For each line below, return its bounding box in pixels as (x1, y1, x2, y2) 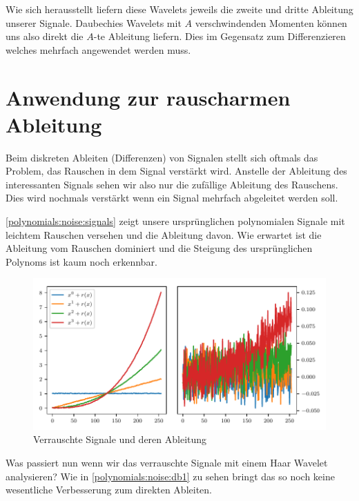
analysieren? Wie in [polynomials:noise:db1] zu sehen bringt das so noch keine (6, 469, 335, 483)
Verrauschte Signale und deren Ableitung (33, 432, 207, 446)
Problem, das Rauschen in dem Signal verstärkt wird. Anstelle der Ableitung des (6, 164, 347, 178)
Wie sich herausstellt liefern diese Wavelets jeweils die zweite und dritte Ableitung (6, 2, 353, 16)
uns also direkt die (6, 29, 84, 43)
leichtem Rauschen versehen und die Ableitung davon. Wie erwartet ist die (6, 227, 322, 242)
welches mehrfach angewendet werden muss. (6, 42, 191, 57)
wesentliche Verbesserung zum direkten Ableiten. (6, 482, 212, 497)
